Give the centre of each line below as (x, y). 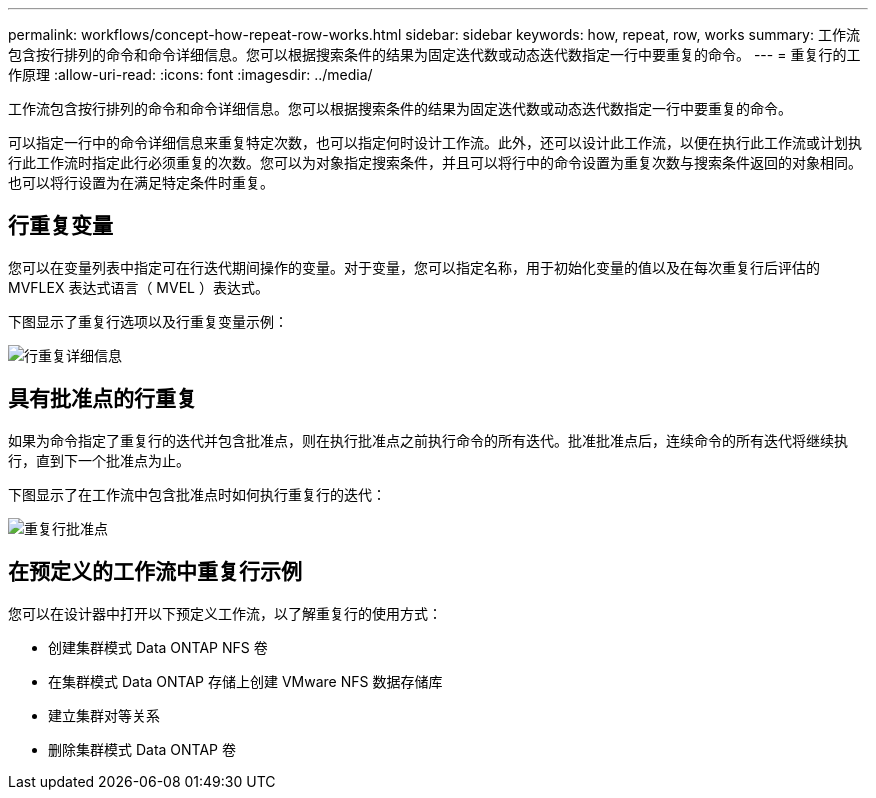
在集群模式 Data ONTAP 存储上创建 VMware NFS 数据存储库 (245, 681)
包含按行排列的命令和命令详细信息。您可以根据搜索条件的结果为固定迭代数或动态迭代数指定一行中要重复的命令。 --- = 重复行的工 (434, 54)
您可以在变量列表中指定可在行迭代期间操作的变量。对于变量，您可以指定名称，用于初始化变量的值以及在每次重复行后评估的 (414, 267)
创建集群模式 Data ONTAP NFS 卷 (158, 647)
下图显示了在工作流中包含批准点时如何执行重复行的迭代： (197, 494)
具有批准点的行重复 (102, 399)
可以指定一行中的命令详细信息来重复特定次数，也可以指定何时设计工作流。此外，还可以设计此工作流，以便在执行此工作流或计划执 (435, 142)
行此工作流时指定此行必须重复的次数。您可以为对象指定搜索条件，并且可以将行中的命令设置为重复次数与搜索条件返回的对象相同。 (435, 162)
